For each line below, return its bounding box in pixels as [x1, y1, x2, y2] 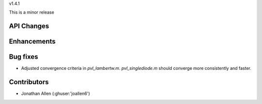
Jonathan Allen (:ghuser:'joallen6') [21, 91, 90, 96]
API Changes [9, 22, 49, 30]
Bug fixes [9, 53, 38, 61]
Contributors [9, 78, 49, 86]
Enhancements [9, 38, 56, 46]
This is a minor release [9, 10, 54, 15]
